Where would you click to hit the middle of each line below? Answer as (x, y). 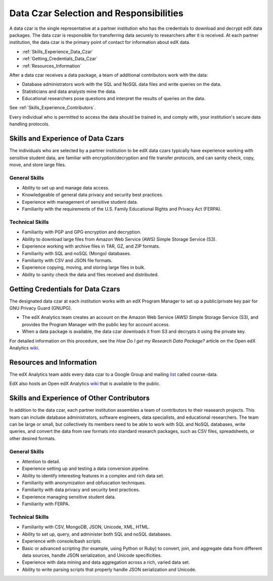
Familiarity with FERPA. (46, 504)
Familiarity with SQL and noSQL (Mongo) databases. (77, 253)
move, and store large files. (38, 165)
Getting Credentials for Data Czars (65, 289)
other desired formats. (33, 438)
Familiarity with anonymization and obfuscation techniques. (84, 483)
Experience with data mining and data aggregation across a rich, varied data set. (106, 562)
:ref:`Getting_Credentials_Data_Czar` (60, 59)
